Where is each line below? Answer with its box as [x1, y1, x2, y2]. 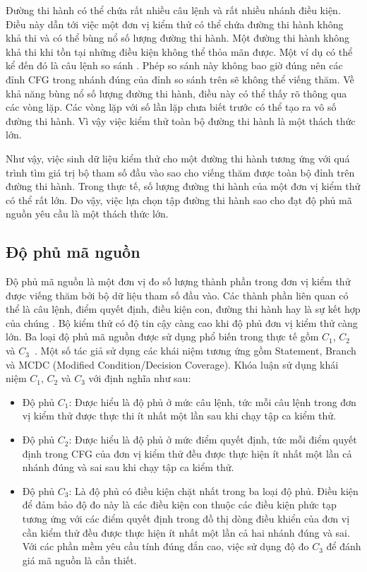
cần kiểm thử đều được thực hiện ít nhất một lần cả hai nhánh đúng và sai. [22, 525, 350, 540]
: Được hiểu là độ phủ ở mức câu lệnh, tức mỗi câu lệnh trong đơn [68, 394, 356, 409]
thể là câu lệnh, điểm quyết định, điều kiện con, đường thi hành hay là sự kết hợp [6, 302, 361, 316]
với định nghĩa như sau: [88, 371, 191, 386]
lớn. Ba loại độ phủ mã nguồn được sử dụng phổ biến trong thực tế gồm [6, 329, 319, 344]
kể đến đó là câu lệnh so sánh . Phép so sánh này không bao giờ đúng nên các [6, 58, 343, 73]
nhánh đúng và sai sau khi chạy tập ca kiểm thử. [22, 460, 234, 475]
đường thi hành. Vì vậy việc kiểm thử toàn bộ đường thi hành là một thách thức [6, 113, 356, 128]
